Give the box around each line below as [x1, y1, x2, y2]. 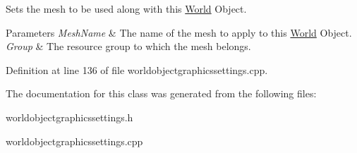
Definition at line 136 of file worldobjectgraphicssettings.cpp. [6, 62, 268, 77]
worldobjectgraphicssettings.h [6, 109, 133, 124]
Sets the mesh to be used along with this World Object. [6, 1, 247, 16]
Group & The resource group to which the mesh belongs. [6, 39, 251, 54]
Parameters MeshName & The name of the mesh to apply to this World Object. [6, 25, 352, 39]
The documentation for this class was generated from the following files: [6, 86, 317, 101]
